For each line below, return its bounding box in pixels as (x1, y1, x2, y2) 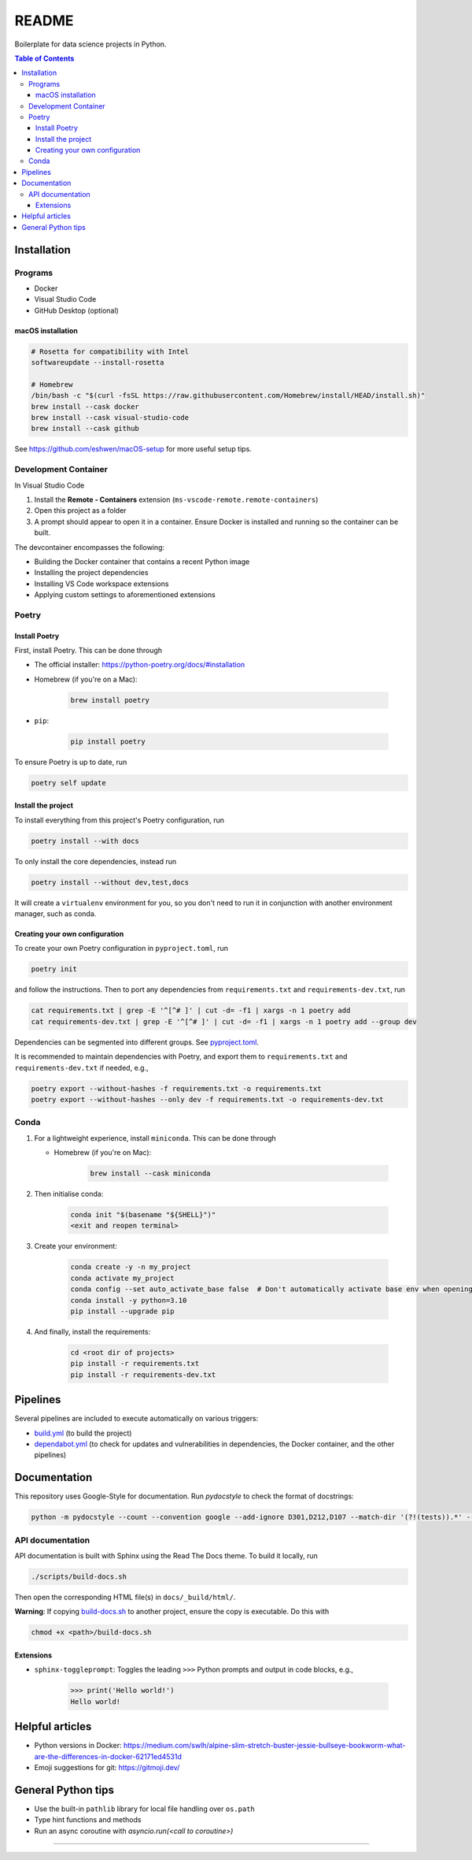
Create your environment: (34, 1242, 117, 1251)
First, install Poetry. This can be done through (14, 646, 163, 655)
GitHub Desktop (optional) (34, 306, 120, 315)
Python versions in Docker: (34, 1741, 122, 1750)
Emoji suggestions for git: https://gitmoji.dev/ (34, 1762, 180, 1772)
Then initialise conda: (34, 1190, 104, 1199)
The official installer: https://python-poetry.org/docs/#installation (34, 660, 245, 670)
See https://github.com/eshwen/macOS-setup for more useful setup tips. (14, 444, 252, 454)
